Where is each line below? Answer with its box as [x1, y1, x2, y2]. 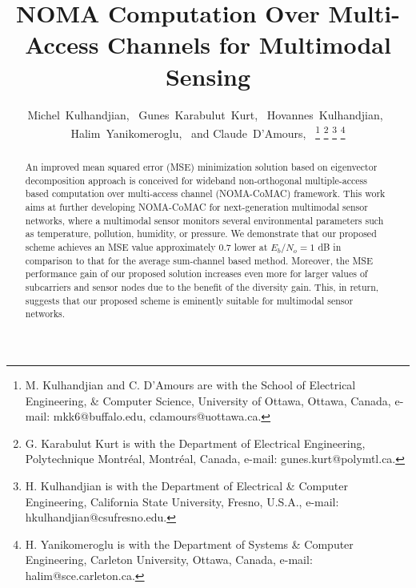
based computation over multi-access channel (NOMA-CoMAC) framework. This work [25, 187, 386, 200]
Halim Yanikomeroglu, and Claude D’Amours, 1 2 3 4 [70, 123, 346, 141]
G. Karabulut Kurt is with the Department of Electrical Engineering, [25, 434, 366, 451]
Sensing [165, 59, 251, 92]
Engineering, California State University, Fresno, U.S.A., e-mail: [25, 493, 339, 509]
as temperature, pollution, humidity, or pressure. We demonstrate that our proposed [25, 227, 377, 240]
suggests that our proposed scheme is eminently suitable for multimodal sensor [25, 293, 354, 307]
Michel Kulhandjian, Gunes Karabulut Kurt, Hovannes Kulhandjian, [27, 106, 383, 123]
